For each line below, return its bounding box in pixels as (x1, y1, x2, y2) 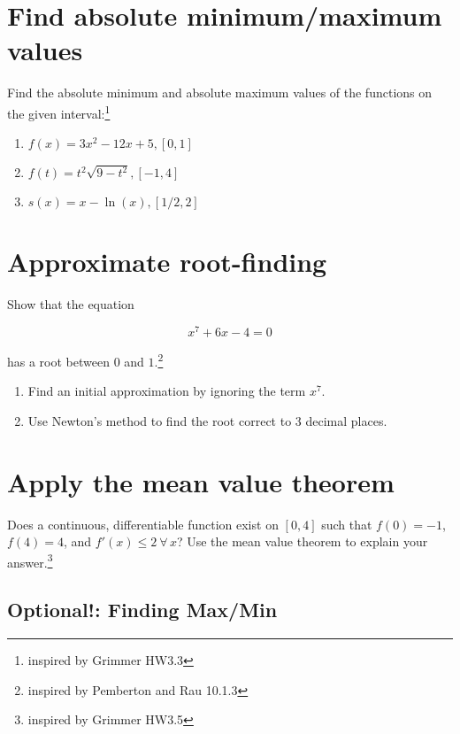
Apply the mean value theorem (7, 463, 395, 499)
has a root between (7, 352, 110, 370)
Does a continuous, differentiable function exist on (7, 514, 279, 533)
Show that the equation (7, 295, 134, 313)
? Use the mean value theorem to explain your (176, 532, 428, 551)
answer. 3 (7, 550, 53, 571)
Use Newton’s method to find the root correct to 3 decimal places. (27, 411, 387, 429)
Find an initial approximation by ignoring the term (27, 382, 306, 400)
